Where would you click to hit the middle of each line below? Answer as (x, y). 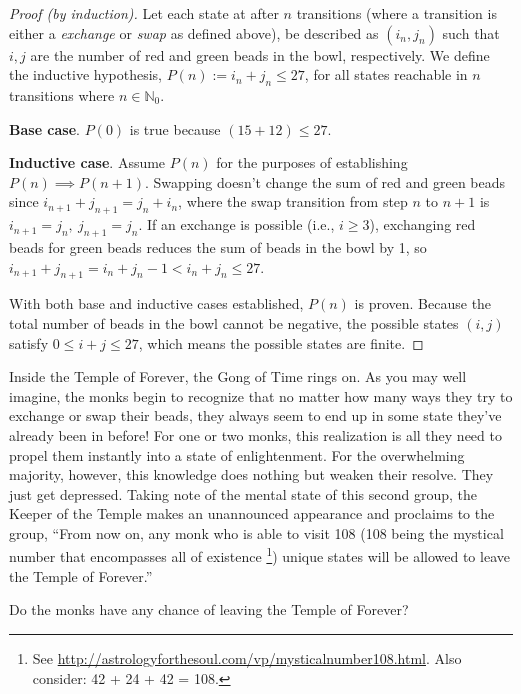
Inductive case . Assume (87, 162)
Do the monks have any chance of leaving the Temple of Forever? (209, 609)
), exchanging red (422, 224)
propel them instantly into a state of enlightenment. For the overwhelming (237, 454)
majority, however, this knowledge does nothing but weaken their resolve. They (251, 474)
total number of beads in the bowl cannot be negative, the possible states (234, 322)
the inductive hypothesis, (86, 74)
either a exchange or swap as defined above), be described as (194, 32)
